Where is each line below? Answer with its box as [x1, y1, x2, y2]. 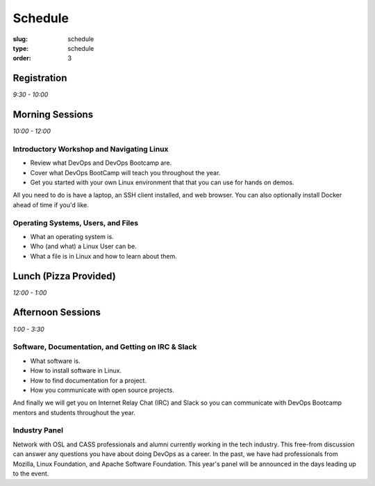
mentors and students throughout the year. [12, 408, 135, 416]
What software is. [30, 357, 81, 365]
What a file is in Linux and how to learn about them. [30, 252, 177, 260]
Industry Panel [12, 426, 64, 435]
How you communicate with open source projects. [30, 386, 175, 394]
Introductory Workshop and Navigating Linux [12, 144, 169, 154]
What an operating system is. [30, 232, 114, 241]
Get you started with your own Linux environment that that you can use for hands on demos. [30, 178, 294, 187]
